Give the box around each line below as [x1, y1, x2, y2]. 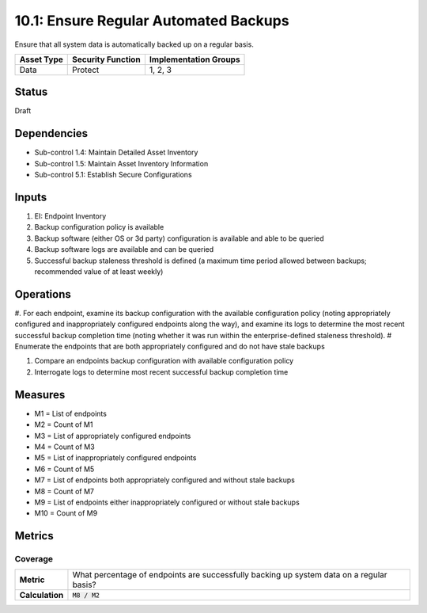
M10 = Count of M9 [34, 508, 98, 518]
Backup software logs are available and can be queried [34, 245, 214, 254]
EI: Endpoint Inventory [34, 211, 107, 221]
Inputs [14, 190, 47, 204]
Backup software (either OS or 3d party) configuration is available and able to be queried [34, 234, 324, 243]
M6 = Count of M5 [34, 464, 95, 474]
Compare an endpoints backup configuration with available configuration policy [34, 356, 294, 366]
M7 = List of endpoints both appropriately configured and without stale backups [34, 475, 296, 485]
